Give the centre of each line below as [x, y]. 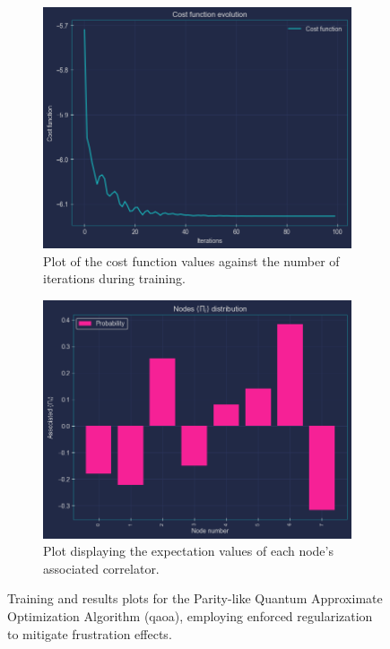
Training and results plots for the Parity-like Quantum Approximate [195, 598]
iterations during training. [114, 278]
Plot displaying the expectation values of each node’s [188, 551]
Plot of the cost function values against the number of [191, 260]
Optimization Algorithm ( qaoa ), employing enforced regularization [190, 615]
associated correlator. [101, 568]
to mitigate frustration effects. [90, 633]
